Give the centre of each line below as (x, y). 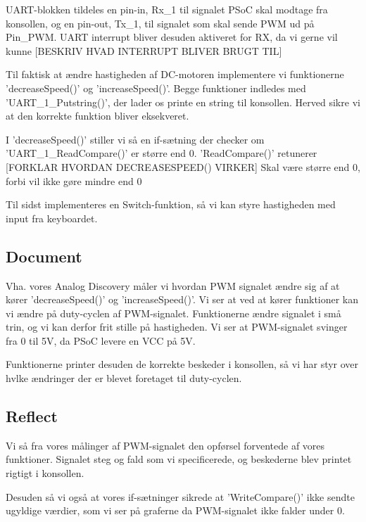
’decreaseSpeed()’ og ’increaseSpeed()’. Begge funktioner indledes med (156, 88)
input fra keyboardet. (52, 218)
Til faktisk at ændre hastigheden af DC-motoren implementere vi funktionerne (175, 74)
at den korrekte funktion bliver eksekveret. (97, 116)
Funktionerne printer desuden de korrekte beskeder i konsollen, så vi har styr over (182, 364)
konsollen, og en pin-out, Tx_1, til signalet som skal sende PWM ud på (160, 23)
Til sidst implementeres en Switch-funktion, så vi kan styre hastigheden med (171, 204)
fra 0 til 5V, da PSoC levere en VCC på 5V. (101, 340)
